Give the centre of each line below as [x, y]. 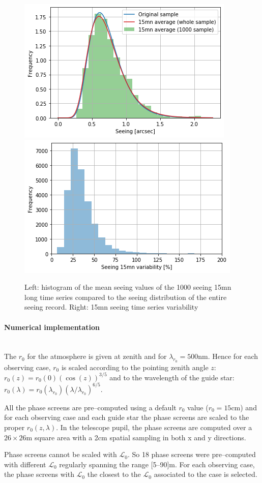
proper [14, 427]
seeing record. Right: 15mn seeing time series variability [111, 307]
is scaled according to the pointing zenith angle [135, 367]
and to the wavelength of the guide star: [172, 377]
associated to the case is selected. [206, 474]
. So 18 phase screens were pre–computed [192, 454]
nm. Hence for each [228, 356]
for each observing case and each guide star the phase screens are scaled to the [127, 417]
